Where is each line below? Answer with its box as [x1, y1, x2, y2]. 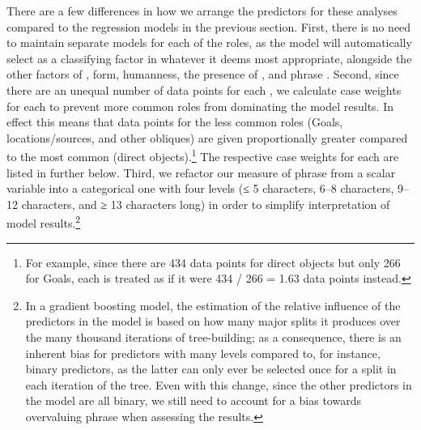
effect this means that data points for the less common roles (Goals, [6, 113, 343, 130]
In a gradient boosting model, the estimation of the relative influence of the [25, 296, 401, 313]
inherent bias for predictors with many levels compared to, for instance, [25, 344, 381, 361]
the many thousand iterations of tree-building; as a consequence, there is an [25, 329, 402, 345]
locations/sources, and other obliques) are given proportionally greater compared [6, 129, 408, 146]
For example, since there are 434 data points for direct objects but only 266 [25, 253, 401, 270]
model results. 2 [6, 212, 81, 232]
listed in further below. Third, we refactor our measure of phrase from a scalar [6, 164, 396, 181]
